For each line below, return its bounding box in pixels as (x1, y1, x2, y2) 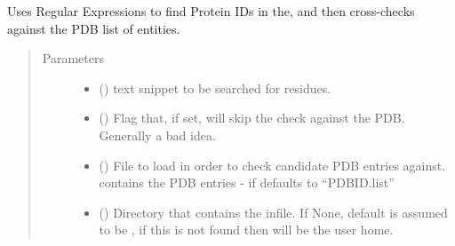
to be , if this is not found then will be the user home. (99, 220, 394, 239)
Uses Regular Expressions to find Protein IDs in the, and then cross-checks (7, 2, 415, 20)
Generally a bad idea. (99, 125, 216, 144)
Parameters (42, 49, 104, 67)
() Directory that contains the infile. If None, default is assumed (99, 202, 448, 221)
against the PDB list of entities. (7, 19, 180, 37)
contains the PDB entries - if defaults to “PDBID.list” (99, 173, 395, 192)
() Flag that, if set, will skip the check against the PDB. (99, 108, 405, 127)
